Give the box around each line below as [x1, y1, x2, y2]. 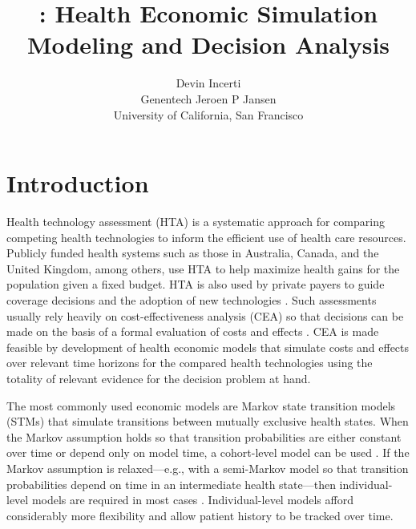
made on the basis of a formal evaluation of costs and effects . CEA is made [6, 323, 379, 340]
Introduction [6, 167, 149, 200]
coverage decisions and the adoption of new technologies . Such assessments [6, 292, 377, 308]
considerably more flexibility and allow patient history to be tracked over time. [6, 507, 394, 523]
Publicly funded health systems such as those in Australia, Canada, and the [6, 244, 379, 261]
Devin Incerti [176, 75, 241, 91]
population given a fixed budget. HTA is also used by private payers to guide [6, 276, 385, 293]
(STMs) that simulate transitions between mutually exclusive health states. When [6, 413, 409, 430]
